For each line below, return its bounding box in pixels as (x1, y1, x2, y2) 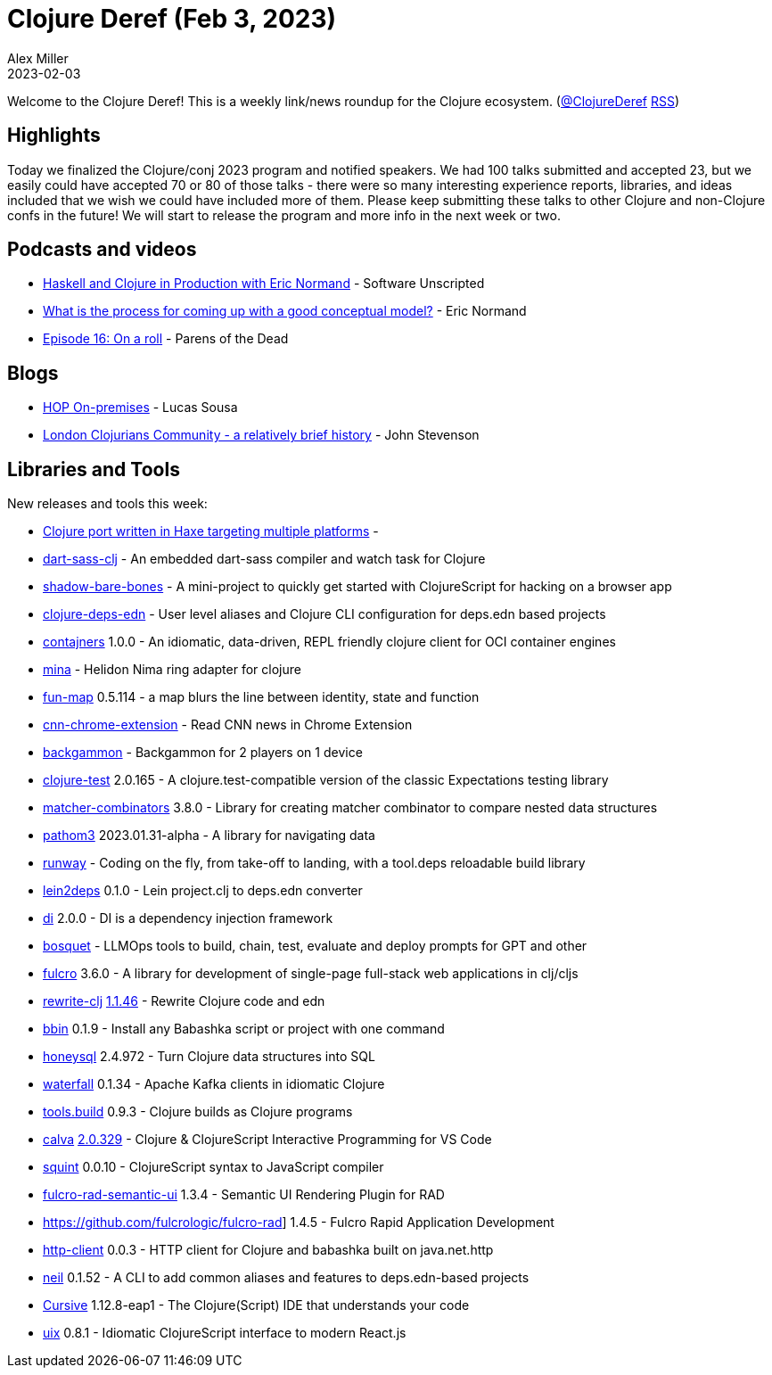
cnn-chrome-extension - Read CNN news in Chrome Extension (43, 717, 413, 733)
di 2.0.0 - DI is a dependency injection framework (43, 910, 333, 926)
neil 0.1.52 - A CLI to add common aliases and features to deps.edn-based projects (43, 1270, 530, 1286)
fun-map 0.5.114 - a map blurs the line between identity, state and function (43, 689, 480, 705)
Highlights (7, 124, 101, 147)
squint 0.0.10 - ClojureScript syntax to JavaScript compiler (43, 1159, 384, 1175)
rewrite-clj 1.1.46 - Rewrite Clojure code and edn (43, 993, 325, 1009)
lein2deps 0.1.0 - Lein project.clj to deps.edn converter (43, 883, 363, 899)
